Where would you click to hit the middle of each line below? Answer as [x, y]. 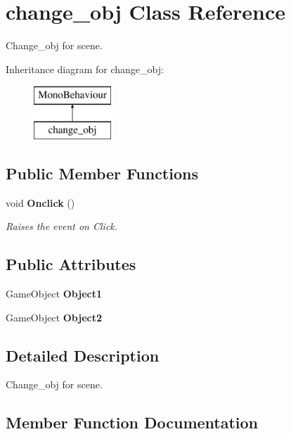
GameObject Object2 [54, 317]
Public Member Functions [102, 173]
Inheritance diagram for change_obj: [85, 69]
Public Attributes [71, 264]
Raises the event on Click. [62, 226]
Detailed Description [83, 355]
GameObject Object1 [54, 294]
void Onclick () [40, 202]
